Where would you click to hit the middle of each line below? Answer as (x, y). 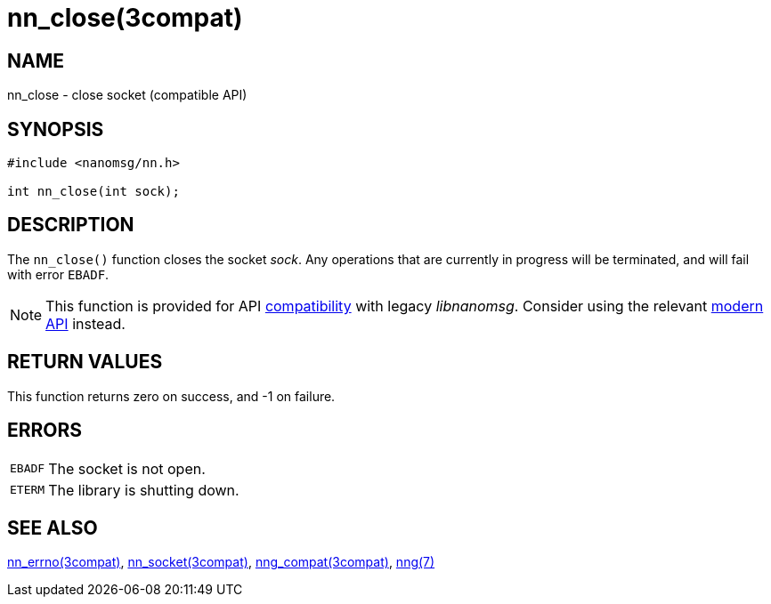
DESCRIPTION (71, 225)
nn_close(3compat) (125, 18)
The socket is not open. (127, 468)
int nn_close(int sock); (93, 192)
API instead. (85, 323)
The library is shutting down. (144, 490)
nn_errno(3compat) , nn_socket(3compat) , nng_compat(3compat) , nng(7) (221, 562)
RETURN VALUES (85, 362)
